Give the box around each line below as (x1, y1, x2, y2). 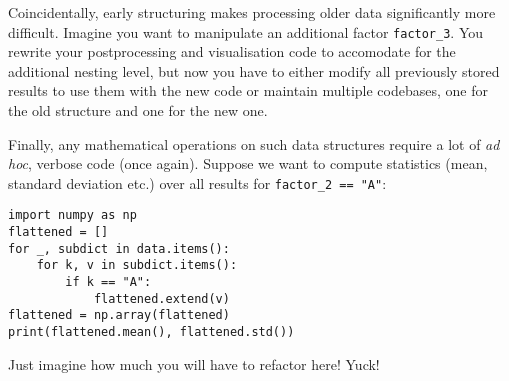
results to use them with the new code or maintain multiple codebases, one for (8, 80, 488, 101)
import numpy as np (8, 208, 137, 223)
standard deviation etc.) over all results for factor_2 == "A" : (8, 172, 387, 193)
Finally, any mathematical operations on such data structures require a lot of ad (8, 133, 500, 154)
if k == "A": (65, 275, 152, 290)
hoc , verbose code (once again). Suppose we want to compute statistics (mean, (8, 153, 488, 174)
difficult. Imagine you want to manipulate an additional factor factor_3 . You (8, 21, 484, 42)
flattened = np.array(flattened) (8, 308, 230, 323)
